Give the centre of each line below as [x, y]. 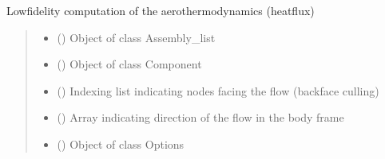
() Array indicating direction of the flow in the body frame [200, 117]
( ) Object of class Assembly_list [136, 37]
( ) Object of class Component [129, 64]
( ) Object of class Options [121, 143]
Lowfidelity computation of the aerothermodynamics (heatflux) [161, 10]
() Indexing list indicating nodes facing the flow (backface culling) [218, 90]
